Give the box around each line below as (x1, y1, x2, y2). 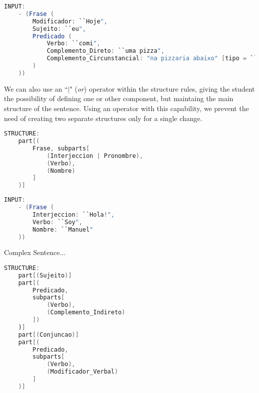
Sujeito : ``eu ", (32, 25, 86, 32)
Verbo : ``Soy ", (32, 218, 83, 226)
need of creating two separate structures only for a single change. (4, 113, 202, 123)
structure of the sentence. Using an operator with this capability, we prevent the (4, 103, 249, 113)
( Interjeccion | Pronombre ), (46, 152, 143, 159)
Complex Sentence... (4, 247, 66, 258)
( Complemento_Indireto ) (46, 309, 126, 316)
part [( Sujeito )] (18, 271, 72, 279)
